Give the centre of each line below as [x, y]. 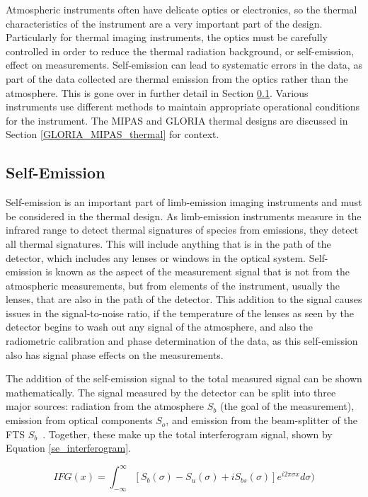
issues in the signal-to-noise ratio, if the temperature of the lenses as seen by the [180, 313]
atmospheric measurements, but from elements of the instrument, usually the [173, 285]
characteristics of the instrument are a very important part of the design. [164, 23]
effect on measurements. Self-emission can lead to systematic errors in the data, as [184, 65]
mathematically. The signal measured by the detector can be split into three [171, 392]
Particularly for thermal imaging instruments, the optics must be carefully [167, 37]
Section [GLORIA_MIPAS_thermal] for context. [113, 134]
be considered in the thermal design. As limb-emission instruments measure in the [184, 216]
